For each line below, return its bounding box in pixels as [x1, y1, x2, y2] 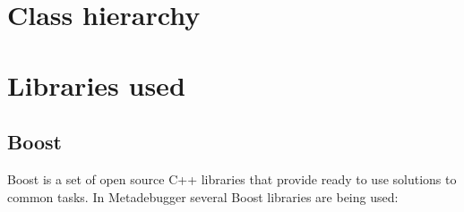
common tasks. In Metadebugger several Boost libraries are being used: [7, 187, 399, 206]
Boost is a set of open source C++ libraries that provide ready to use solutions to [7, 169, 457, 188]
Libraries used [7, 66, 185, 103]
